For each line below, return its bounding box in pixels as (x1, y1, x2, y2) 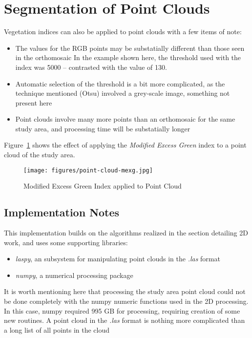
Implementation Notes (4, 205, 120, 220)
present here (15, 97, 52, 107)
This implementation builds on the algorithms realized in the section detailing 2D (4, 228, 248, 238)
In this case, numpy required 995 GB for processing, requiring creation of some (4, 305, 240, 316)
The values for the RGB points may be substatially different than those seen (15, 42, 245, 53)
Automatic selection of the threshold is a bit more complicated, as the (15, 78, 225, 88)
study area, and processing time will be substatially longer (15, 123, 190, 133)
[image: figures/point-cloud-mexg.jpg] (23, 167, 153, 174)
